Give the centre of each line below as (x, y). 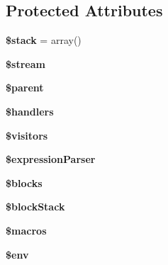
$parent (25, 88)
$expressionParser (51, 159)
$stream (26, 63)
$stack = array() (44, 40)
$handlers (30, 111)
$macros (26, 230)
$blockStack (35, 207)
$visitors (27, 135)
